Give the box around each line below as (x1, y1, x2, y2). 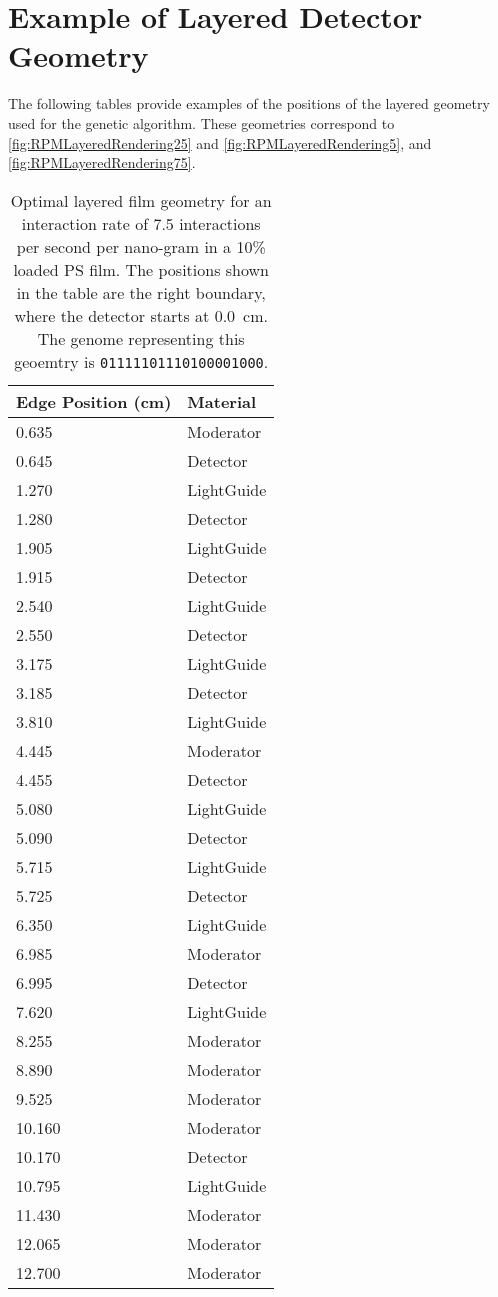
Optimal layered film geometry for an (10, 188, 272, 212)
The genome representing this (37, 326, 245, 350)
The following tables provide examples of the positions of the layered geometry (8, 93, 490, 114)
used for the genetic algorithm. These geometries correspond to (8, 112, 395, 133)
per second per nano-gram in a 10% (16, 234, 266, 258)
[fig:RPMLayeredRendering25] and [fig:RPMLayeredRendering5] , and (8, 132, 432, 153)
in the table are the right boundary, (16, 280, 266, 304)
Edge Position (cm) (16, 389, 172, 413)
